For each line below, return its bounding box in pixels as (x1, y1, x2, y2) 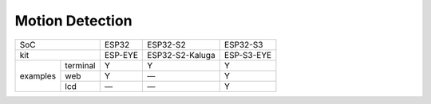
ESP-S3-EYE (223, 49, 272, 60)
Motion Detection (14, 12, 132, 29)
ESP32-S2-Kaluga (147, 49, 215, 60)
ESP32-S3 (223, 39, 263, 50)
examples (19, 70, 56, 81)
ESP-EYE (104, 49, 139, 60)
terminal (65, 60, 96, 71)
